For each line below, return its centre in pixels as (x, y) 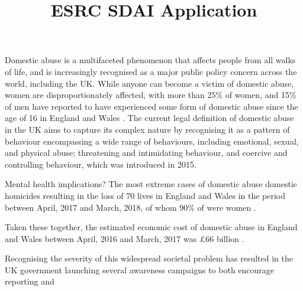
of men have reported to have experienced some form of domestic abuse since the (151, 106)
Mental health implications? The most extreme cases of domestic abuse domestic (151, 184)
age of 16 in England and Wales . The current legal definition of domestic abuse (149, 118)
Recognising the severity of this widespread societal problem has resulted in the (149, 258)
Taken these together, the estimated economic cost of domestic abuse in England (151, 227)
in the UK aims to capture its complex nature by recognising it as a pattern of (147, 129)
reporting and (30, 281)
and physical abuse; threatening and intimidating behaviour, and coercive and (146, 153)
